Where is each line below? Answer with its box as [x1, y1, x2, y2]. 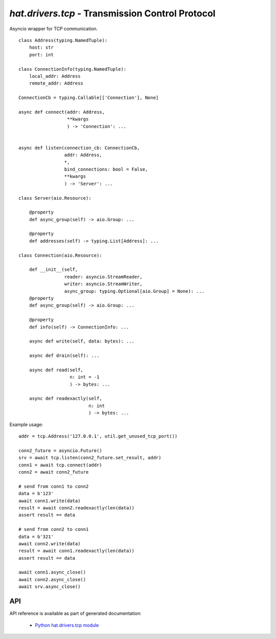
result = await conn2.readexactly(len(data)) [18, 505, 135, 510]
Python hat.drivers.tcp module [35, 622, 99, 628]
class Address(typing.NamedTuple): [18, 37, 108, 43]
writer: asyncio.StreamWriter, [64, 281, 143, 287]
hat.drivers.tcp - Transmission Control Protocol [9, 8, 216, 19]
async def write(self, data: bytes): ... [29, 338, 135, 344]
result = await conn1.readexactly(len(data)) [18, 548, 135, 554]
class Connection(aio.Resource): [18, 252, 102, 258]
